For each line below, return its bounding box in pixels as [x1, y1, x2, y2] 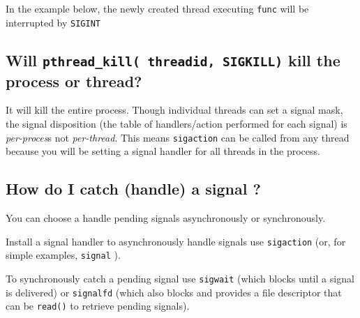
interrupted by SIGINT [6, 15, 100, 29]
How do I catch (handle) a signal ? [6, 178, 261, 199]
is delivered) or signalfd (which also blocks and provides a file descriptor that [6, 285, 342, 299]
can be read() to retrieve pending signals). [6, 298, 190, 313]
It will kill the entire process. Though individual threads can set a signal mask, [6, 103, 343, 117]
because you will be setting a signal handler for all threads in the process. [6, 144, 320, 158]
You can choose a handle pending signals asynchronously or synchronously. [6, 211, 326, 225]
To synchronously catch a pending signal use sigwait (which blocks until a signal [6, 271, 354, 286]
